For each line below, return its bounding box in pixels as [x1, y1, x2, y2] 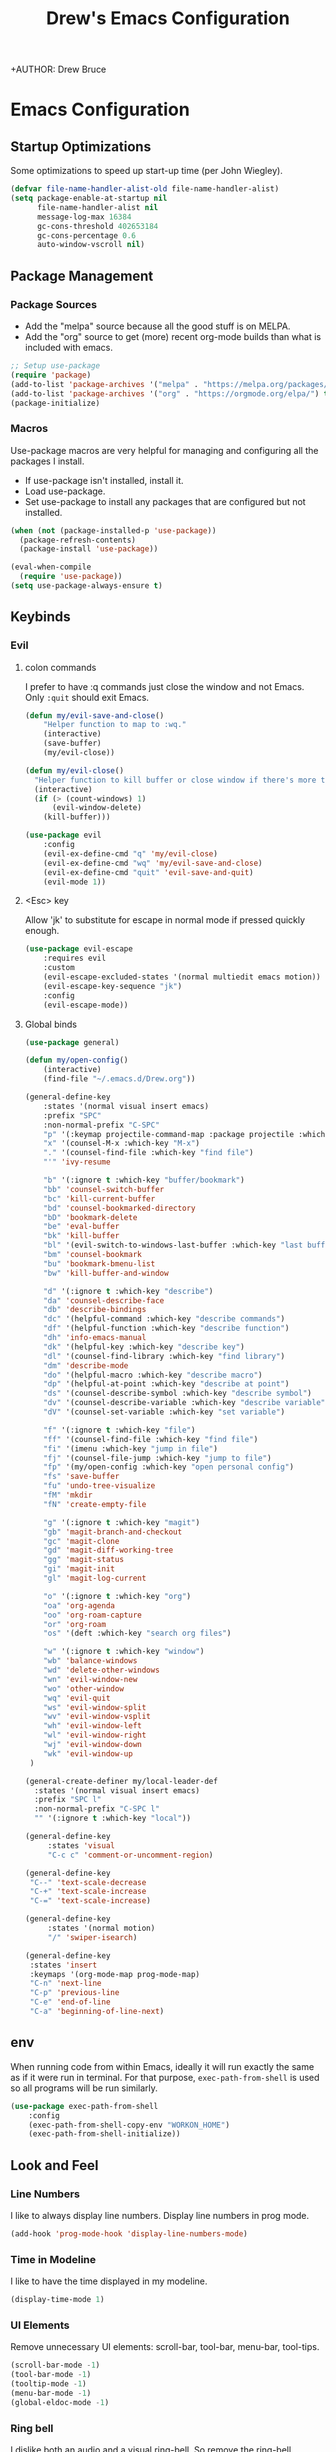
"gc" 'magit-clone [43, 1536, 120, 1546]
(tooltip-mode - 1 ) [10, 2379, 87, 2389]
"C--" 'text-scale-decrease [29, 1877, 147, 1887]
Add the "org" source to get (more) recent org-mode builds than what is [24, 331, 322, 342]
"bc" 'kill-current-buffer [43, 1193, 156, 1204]
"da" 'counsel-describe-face [43, 1295, 165, 1306]
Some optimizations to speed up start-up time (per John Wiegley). [10, 165, 283, 177]
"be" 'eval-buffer [43, 1222, 120, 1232]
